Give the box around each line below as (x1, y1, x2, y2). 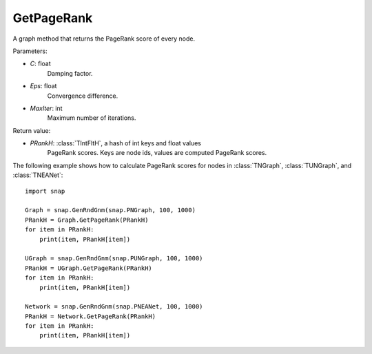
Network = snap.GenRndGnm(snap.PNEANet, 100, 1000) (25, 303, 203, 311)
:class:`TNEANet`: (12, 171, 63, 179)
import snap (25, 187, 65, 195)
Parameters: (12, 47, 48, 55)
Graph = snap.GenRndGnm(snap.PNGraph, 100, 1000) (25, 207, 196, 214)
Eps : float (30, 82, 57, 90)
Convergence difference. (47, 92, 118, 100)
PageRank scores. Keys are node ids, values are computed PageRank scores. (47, 149, 267, 157)
